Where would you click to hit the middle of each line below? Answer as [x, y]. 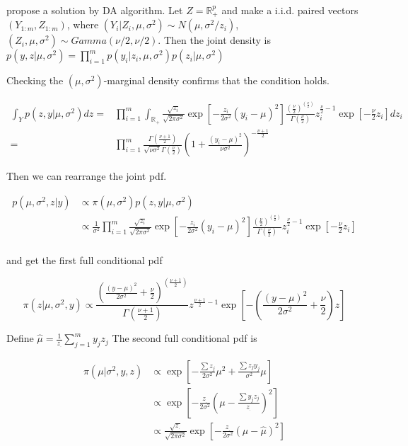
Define [20, 338]
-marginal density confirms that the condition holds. [216, 80]
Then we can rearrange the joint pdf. [87, 176]
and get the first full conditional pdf [84, 260]
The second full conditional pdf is [185, 338]
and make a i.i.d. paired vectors [290, 10]
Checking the [35, 80]
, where [83, 24]
